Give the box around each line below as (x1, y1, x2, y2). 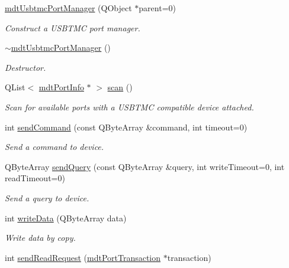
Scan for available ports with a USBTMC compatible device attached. (5, 100, 254, 113)
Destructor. (5, 61, 46, 73)
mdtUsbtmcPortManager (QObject (5, 2, 132, 14)
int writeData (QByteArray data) (5, 211, 127, 224)
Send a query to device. (5, 191, 89, 204)
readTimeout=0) (5, 172, 65, 184)
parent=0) (139, 2, 176, 14)
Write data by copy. (5, 231, 76, 244)
